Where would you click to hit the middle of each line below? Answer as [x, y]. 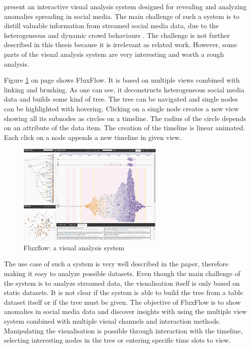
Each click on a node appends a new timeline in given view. [93, 137]
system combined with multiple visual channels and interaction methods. [112, 321]
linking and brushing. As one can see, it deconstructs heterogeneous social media [124, 89]
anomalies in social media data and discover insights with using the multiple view [125, 311]
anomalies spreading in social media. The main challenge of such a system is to [122, 16]
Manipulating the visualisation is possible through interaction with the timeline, [123, 330]
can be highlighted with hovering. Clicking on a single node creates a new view [121, 108]
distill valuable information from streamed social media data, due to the [111, 26]
